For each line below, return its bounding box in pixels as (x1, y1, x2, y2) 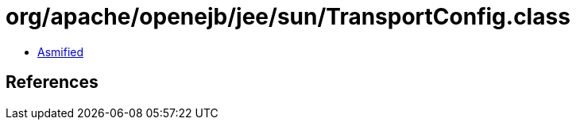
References (6, 72, 99, 93)
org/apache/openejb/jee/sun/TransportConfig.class (6, 3, 570, 30)
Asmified (37, 44, 84, 59)
